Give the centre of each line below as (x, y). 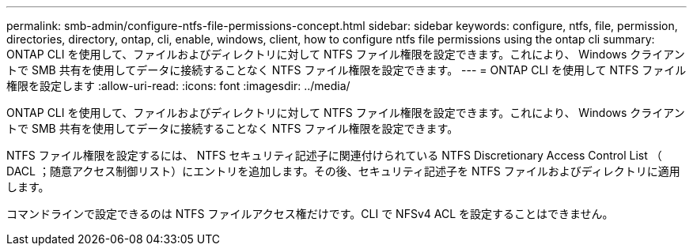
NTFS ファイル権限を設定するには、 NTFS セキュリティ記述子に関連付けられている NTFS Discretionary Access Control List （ (334, 155)
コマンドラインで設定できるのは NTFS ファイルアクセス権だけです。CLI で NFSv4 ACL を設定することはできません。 (310, 214)
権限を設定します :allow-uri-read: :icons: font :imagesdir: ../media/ (178, 86)
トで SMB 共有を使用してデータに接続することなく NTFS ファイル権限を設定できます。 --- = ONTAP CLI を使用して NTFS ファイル (346, 70)
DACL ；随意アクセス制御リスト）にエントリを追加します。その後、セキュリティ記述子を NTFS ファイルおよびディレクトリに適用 (343, 171)
